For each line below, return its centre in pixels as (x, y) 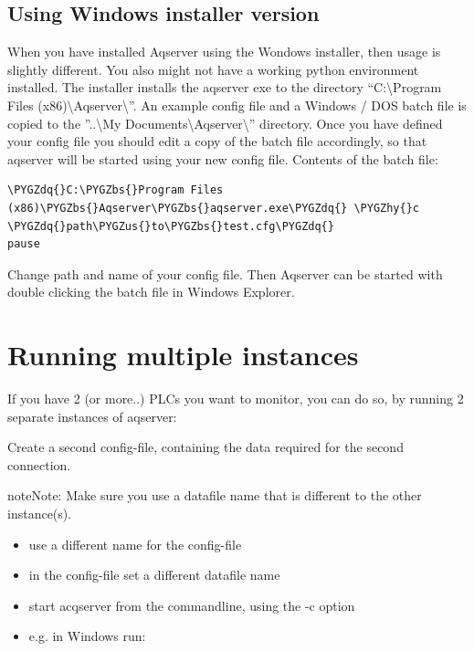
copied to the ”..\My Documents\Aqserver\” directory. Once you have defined (225, 123)
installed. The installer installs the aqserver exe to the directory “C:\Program (225, 87)
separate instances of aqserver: (92, 416)
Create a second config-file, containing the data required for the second (205, 447)
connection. (39, 464)
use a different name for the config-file (135, 544)
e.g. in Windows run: (87, 636)
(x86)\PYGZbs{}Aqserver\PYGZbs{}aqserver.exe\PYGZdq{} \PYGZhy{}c (214, 208)
